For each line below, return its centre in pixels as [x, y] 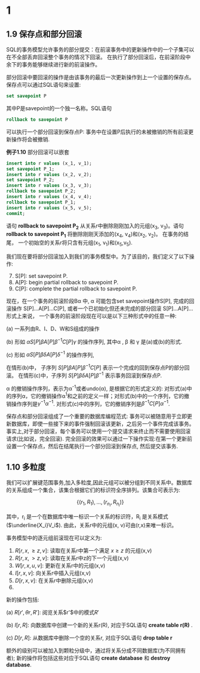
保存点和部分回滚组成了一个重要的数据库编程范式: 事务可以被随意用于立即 [96, 416]
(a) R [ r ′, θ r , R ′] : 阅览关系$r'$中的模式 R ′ [53, 613]
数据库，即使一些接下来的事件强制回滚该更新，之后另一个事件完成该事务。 [103, 424]
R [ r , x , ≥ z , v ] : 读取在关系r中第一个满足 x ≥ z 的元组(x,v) [83, 551]
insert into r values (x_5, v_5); [49, 208]
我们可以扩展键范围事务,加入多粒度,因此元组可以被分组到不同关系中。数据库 [99, 483]
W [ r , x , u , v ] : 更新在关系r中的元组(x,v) [60, 566]
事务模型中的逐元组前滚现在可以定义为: [54, 538]
